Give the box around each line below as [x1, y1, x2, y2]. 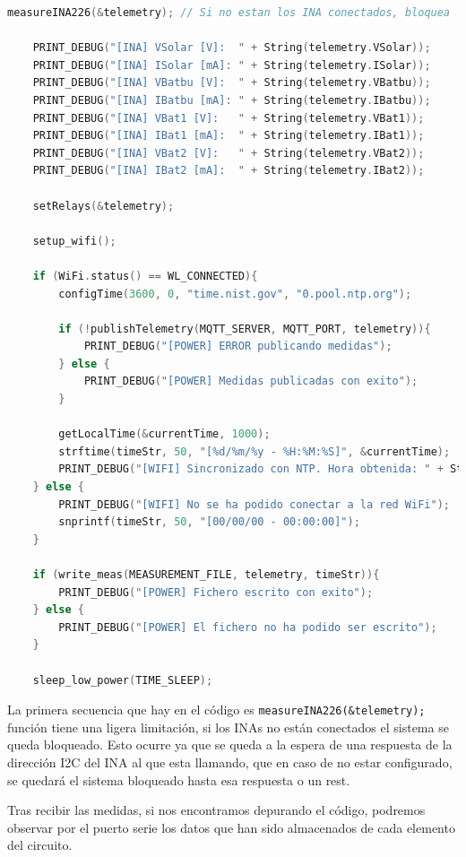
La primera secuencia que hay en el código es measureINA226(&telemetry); [7, 700, 426, 719]
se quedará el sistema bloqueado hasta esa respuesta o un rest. [7, 770, 350, 789]
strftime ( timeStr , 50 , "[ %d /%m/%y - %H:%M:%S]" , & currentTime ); [58, 445, 451, 458]
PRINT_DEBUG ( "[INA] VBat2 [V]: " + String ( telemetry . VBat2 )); [32, 146, 425, 160]
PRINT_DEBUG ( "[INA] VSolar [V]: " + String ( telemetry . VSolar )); [32, 41, 431, 55]
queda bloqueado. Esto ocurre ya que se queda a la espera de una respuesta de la [7, 735, 453, 754]
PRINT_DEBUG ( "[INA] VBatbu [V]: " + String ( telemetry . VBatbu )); [32, 76, 431, 90]
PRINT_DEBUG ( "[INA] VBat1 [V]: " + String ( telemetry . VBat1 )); [32, 111, 425, 125]
